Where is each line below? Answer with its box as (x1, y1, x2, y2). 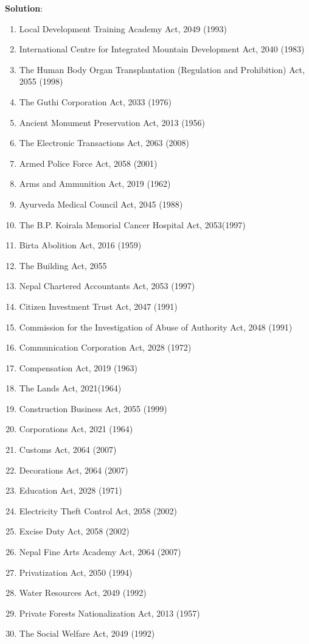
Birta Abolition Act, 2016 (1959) (19, 239, 142, 251)
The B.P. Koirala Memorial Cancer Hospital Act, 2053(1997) (19, 218, 246, 231)
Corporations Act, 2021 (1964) (19, 422, 133, 435)
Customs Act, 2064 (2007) (19, 443, 117, 456)
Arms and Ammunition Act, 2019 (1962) (19, 177, 171, 190)
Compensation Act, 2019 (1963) (19, 361, 137, 374)
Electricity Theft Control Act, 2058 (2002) (19, 504, 178, 517)
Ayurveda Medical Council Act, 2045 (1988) (19, 197, 183, 210)
